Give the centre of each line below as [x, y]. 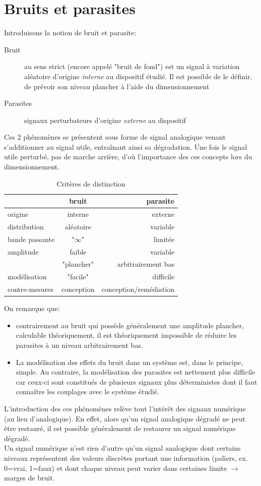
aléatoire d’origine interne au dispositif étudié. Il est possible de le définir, [138, 76]
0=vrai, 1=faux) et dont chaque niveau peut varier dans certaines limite [116, 468]
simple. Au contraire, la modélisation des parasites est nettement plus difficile [136, 372]
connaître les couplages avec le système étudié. [87, 391]
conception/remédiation [138, 289]
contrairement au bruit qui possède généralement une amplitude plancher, [130, 325]
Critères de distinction [91, 183]
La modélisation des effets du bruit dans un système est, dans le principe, [129, 362]
